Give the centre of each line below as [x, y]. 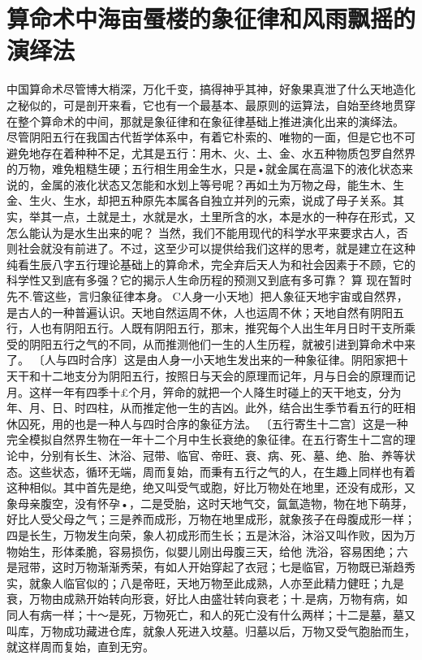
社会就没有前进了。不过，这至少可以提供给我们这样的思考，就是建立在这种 [216, 248]
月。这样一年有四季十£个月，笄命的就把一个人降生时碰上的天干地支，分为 [204, 391]
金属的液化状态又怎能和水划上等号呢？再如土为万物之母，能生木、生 [222, 184]
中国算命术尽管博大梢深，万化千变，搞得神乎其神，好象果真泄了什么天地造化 [211, 89]
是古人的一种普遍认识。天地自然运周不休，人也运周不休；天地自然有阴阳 [200, 312]
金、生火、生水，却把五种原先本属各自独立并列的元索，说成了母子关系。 [200, 200]
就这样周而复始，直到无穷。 [80, 647]
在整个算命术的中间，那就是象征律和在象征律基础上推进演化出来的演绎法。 [205, 121]
